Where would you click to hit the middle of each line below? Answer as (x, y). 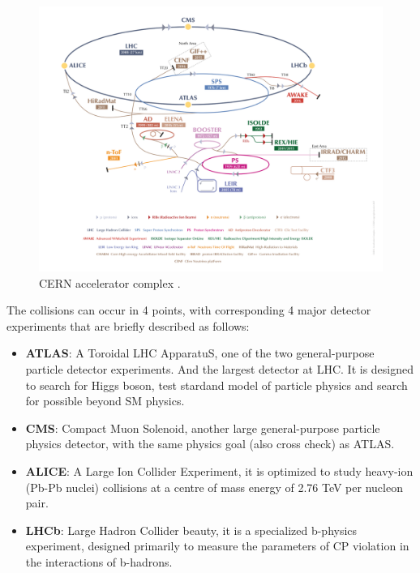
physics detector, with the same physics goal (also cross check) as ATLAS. (210, 444)
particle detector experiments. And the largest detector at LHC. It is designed (220, 369)
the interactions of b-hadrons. (99, 562)
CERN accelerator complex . (110, 282)
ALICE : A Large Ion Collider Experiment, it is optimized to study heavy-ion (219, 471)
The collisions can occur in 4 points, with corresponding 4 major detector (189, 310)
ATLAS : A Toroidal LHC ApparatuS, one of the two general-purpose (200, 353)
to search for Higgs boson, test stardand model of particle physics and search (216, 385)
